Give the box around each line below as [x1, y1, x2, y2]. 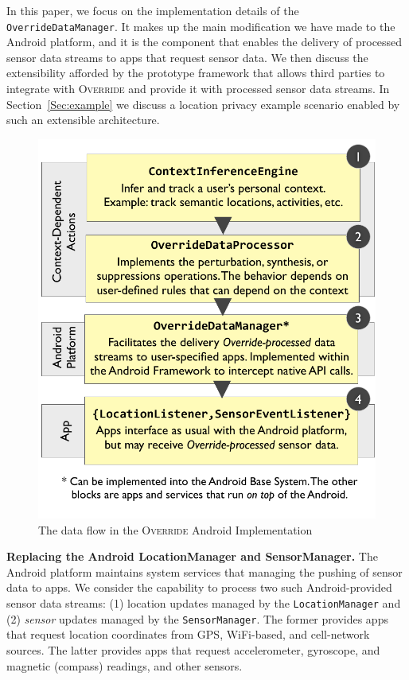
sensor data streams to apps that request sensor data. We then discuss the [6, 49, 368, 65]
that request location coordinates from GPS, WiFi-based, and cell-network [6, 626, 370, 643]
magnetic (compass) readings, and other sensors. [6, 657, 243, 674]
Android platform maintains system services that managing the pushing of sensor [6, 563, 403, 580]
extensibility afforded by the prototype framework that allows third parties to [6, 64, 385, 81]
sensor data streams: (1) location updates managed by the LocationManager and [6, 595, 401, 612]
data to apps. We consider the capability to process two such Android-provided [6, 579, 392, 596]
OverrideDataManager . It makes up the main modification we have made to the [6, 17, 395, 34]
